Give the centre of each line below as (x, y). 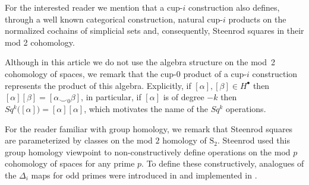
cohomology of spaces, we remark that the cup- (91, 73)
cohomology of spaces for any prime (70, 163)
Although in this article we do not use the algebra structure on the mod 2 (140, 62)
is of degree (184, 97)
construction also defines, (234, 7)
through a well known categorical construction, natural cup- (114, 19)
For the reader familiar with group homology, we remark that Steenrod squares (149, 128)
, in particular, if (111, 97)
